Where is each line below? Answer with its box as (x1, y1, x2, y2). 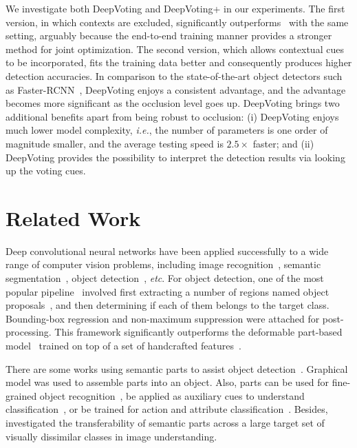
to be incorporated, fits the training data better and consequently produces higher (6, 55, 352, 70)
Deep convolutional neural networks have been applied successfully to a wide (6, 243, 329, 258)
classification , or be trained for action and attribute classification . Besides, (6, 402, 328, 416)
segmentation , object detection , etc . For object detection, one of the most (6, 271, 324, 285)
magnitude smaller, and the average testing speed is (6, 136, 224, 150)
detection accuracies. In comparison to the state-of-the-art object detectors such (6, 68, 343, 83)
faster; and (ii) (252, 136, 314, 150)
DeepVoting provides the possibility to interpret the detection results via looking (6, 150, 345, 164)
